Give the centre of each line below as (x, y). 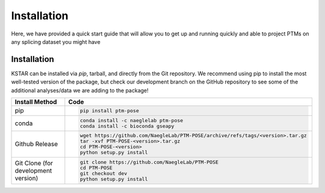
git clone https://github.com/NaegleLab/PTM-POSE (149, 162)
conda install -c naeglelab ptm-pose (132, 120)
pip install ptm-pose (110, 110)
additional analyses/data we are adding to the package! (80, 90)
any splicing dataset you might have (56, 41)
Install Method (36, 102)
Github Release (36, 144)
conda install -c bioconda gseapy (127, 126)
